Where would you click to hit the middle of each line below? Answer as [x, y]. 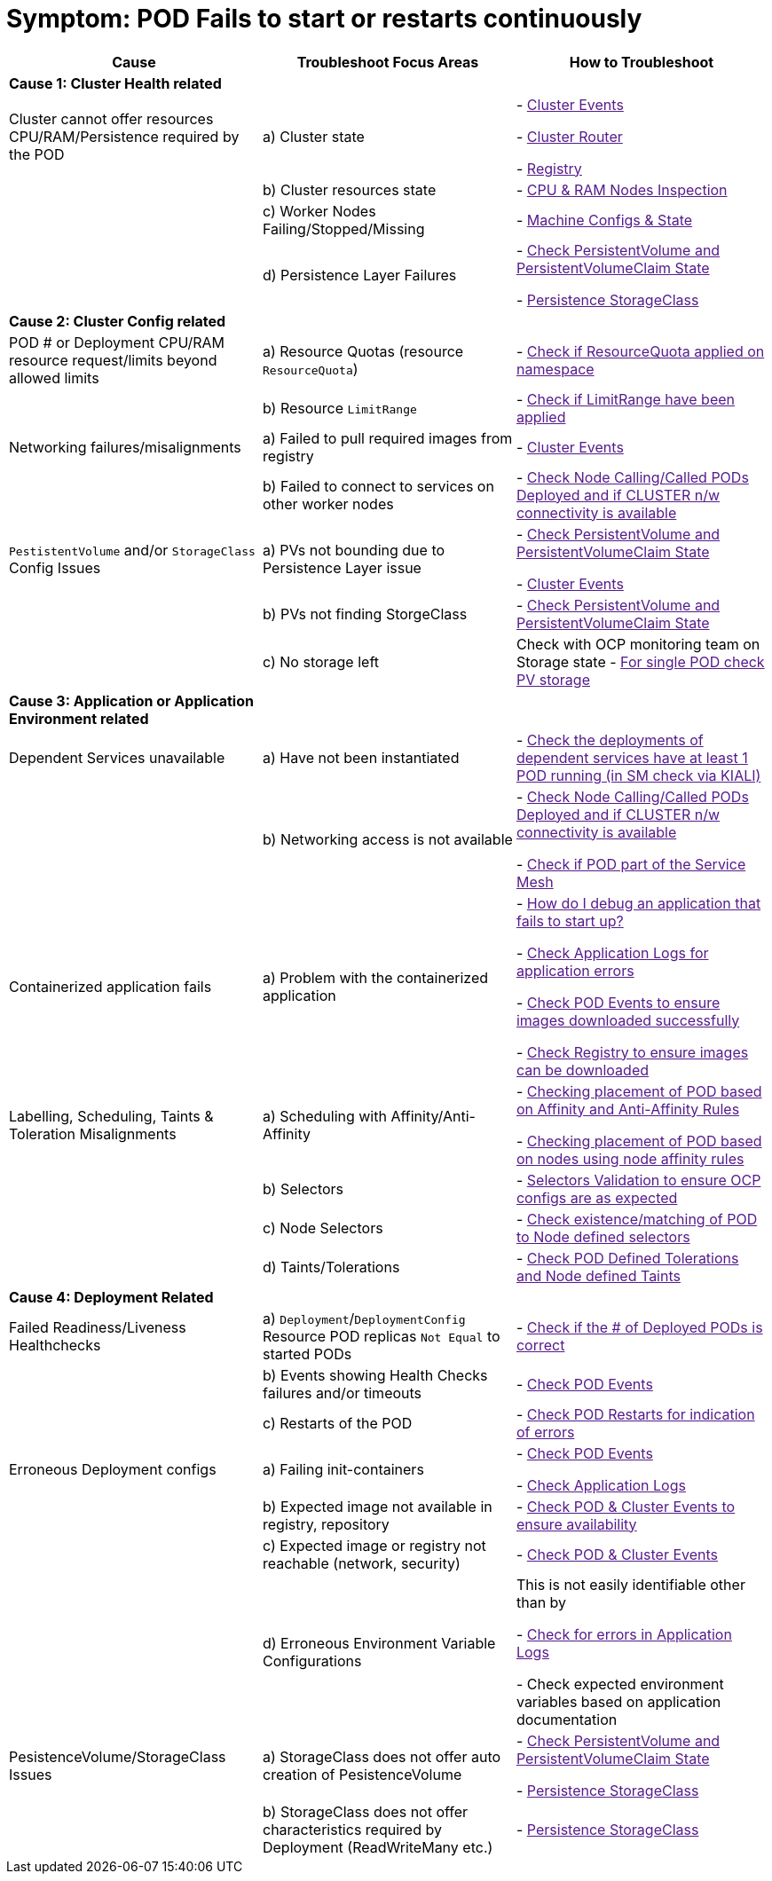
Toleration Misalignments [93, 1133]
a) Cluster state [313, 136]
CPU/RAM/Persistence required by [124, 136]
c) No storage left [321, 661]
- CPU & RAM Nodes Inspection [622, 189]
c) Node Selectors [323, 1228]
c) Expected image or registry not [374, 1545]
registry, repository [326, 1524]
